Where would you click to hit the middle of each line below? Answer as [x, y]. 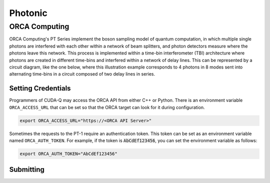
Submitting [27, 170]
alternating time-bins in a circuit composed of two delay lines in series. [82, 74]
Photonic [28, 13]
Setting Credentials [40, 88]
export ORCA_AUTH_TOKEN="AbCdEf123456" [68, 153]
